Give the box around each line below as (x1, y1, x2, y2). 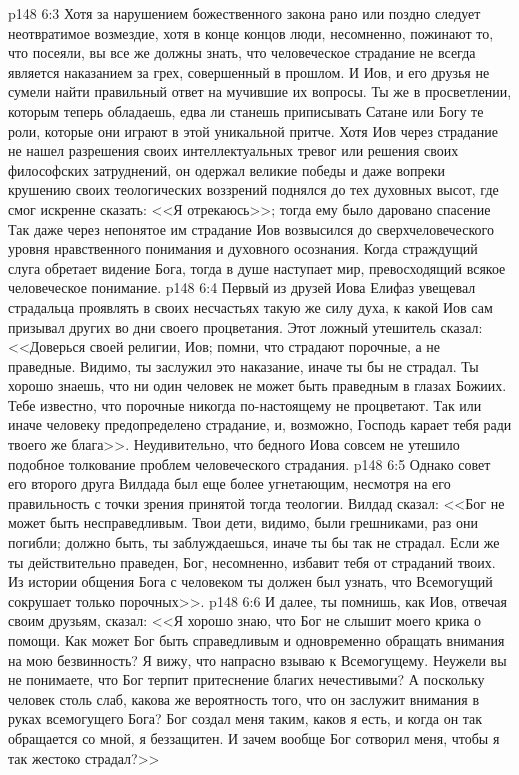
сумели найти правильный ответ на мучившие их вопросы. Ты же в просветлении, (8, 81, 512, 102)
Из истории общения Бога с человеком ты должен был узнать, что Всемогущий (8, 571, 493, 592)
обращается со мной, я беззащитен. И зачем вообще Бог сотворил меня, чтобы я (8, 727, 500, 748)
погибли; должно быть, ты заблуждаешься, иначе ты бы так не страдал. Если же (8, 532, 500, 553)
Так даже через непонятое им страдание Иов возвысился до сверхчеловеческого (8, 218, 494, 239)
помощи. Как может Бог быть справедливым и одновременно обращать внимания (8, 630, 505, 650)
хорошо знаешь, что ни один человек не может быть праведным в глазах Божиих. (8, 375, 507, 396)
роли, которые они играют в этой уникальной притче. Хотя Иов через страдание (8, 120, 498, 141)
